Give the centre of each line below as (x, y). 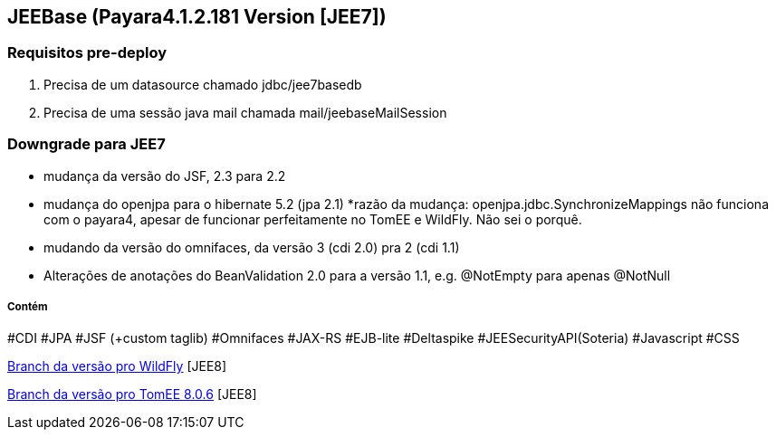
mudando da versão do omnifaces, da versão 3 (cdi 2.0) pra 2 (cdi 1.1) (252, 247)
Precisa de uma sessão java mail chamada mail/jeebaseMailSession (245, 112)
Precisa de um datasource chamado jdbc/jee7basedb (203, 84)
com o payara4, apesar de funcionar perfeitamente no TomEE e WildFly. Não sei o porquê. (313, 219)
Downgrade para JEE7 (86, 144)
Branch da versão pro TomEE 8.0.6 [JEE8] (132, 394)
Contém (28, 306)
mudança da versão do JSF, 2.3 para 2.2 (165, 176)
